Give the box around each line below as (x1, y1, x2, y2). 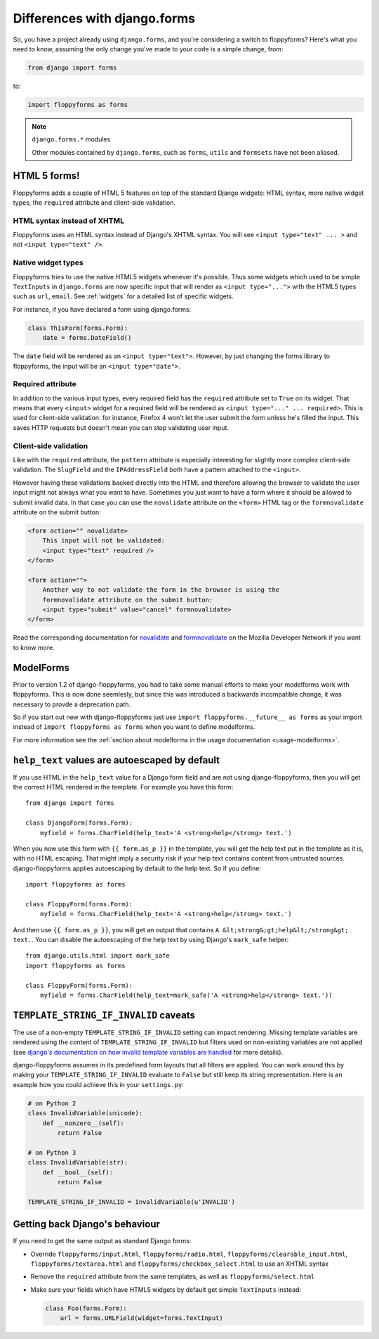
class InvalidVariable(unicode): (27, 1109, 143, 1117)
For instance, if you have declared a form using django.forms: (13, 305, 192, 313)
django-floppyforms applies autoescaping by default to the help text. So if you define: (13, 864, 261, 872)
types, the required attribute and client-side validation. (13, 198, 175, 207)
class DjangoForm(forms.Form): (25, 819, 133, 827)
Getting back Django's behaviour (13, 1218, 161, 1231)
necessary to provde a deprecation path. (13, 700, 131, 709)
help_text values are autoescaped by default (13, 754, 220, 766)
